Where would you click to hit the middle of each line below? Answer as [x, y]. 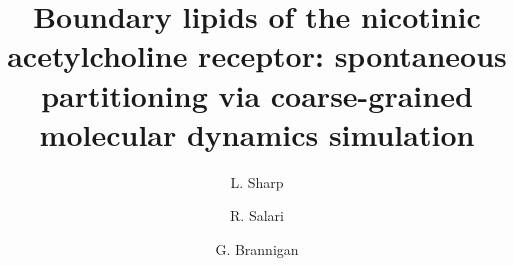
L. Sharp [257, 181]
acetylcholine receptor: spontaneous [257, 55]
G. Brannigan [257, 248]
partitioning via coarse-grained [257, 94]
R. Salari [257, 215]
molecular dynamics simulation [257, 133]
